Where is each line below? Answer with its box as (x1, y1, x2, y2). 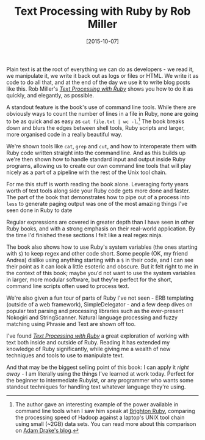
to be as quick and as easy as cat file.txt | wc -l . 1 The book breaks (6, 116, 185, 125)
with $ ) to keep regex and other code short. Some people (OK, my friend (6, 249, 188, 257)
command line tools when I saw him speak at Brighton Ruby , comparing (15, 407, 195, 414)
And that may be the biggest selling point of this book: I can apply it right (6, 363, 189, 371)
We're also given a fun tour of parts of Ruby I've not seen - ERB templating (6, 294, 194, 302)
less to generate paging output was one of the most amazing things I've (6, 200, 188, 207)
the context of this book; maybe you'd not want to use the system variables (6, 269, 196, 276)
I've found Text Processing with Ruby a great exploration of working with (6, 332, 189, 339)
